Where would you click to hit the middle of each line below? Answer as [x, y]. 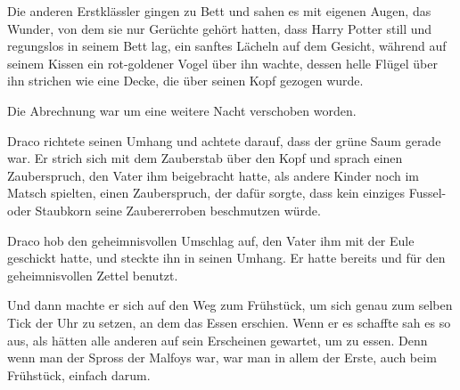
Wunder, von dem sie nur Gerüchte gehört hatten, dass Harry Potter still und [220, 28]
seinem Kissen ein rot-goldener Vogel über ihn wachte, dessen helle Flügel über [222, 63]
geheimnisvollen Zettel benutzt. [93, 275]
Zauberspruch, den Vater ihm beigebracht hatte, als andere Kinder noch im [214, 175]
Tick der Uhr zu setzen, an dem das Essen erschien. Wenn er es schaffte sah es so [229, 322]
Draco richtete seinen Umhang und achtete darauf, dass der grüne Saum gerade [224, 140]
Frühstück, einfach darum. [79, 374]
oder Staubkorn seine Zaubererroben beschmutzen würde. [164, 210]
